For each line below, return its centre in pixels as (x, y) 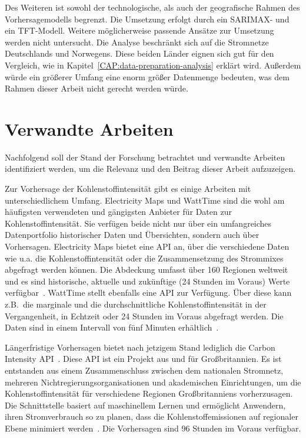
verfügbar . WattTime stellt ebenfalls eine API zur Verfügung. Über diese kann (148, 292)
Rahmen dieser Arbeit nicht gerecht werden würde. (97, 88)
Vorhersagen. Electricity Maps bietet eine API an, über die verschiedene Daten (147, 246)
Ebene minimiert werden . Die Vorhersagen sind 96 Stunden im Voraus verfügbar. (153, 428)
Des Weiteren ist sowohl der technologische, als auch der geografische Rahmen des (152, 7)
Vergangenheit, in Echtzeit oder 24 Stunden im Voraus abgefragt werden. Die (144, 316)
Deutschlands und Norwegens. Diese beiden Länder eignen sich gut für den (139, 53)
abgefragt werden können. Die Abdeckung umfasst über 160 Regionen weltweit (147, 269)
